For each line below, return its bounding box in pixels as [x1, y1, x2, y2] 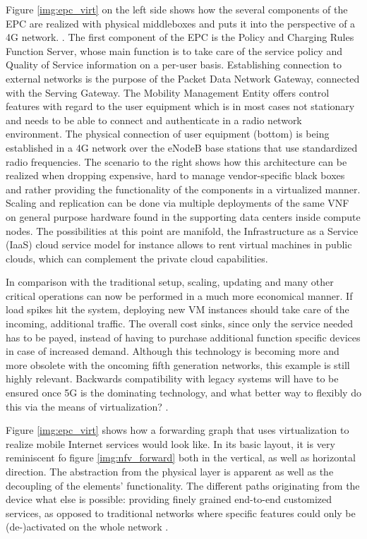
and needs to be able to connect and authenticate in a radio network [6, 112, 302, 127]
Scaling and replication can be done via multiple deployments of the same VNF [6, 195, 349, 210]
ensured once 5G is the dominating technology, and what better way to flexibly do [6, 385, 361, 400]
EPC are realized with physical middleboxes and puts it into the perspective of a [6, 16, 356, 30]
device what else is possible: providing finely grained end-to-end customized [6, 492, 332, 507]
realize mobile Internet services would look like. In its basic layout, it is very [6, 436, 335, 451]
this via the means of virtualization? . [6, 399, 169, 413]
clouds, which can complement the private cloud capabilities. [6, 250, 268, 265]
